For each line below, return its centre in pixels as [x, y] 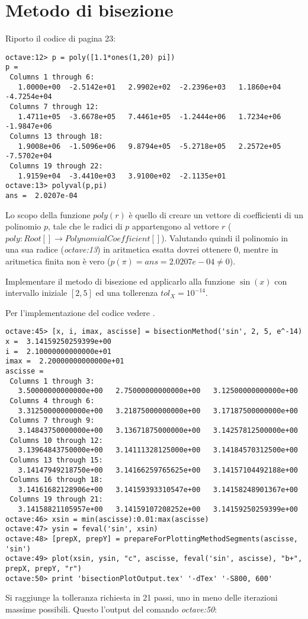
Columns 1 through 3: [52, 381]
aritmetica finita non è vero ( [58, 261]
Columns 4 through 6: [52, 401]
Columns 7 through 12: [54, 107]
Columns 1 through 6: [52, 77]
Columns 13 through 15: [56, 460]
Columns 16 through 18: [56, 480]
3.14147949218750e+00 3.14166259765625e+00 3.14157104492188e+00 [158, 470]
